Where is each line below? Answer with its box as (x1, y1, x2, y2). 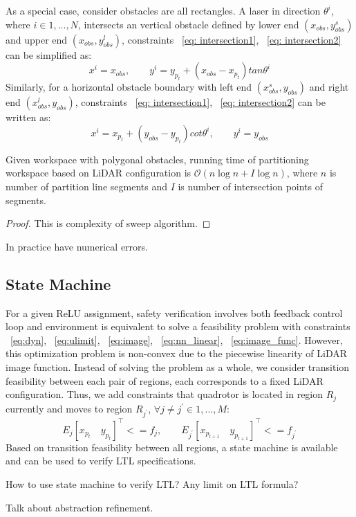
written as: (6, 110, 51, 125)
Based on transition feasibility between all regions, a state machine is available (6, 439, 338, 454)
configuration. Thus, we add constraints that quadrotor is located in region (6, 387, 324, 401)
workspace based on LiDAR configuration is (6, 165, 191, 180)
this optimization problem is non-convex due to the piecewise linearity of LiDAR (6, 346, 347, 361)
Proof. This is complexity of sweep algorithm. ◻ (6, 216, 211, 230)
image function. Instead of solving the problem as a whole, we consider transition (6, 359, 350, 374)
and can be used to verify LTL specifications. (6, 453, 196, 468)
